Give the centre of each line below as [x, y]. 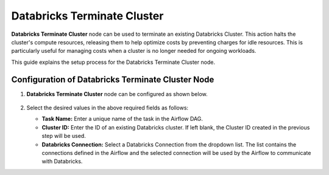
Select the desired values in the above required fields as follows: [108, 108]
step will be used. [64, 136]
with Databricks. [62, 162]
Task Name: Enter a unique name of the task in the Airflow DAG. [122, 119]
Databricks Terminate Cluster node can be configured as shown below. [117, 94]
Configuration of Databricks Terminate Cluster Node [113, 79]
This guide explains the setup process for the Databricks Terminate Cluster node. [113, 62]
